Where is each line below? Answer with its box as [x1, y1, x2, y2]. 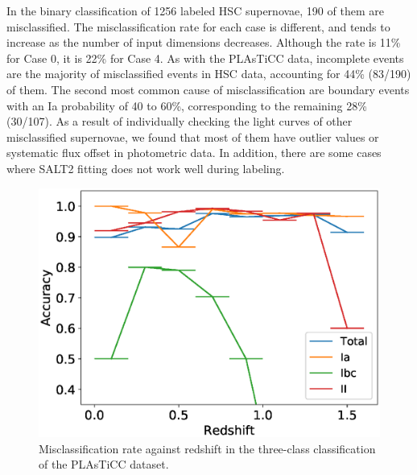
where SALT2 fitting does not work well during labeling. [6, 159, 285, 176]
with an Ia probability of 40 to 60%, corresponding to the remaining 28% [6, 97, 367, 114]
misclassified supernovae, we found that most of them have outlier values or [6, 128, 379, 145]
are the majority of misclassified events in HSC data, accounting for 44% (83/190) [6, 65, 411, 82]
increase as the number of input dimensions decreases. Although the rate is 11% [6, 34, 401, 51]
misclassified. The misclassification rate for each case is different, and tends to [6, 18, 390, 35]
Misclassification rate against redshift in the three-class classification [39, 440, 376, 456]
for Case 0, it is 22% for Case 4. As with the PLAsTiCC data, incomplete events [6, 49, 404, 66]
